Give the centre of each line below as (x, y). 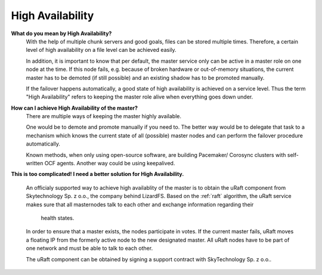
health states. (58, 218)
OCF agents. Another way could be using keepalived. (110, 163)
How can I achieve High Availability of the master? (75, 108)
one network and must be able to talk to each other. (89, 248)
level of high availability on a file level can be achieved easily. (101, 50)
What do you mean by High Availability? (61, 33)
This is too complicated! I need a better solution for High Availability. (97, 174)
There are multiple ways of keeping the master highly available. (104, 116)
